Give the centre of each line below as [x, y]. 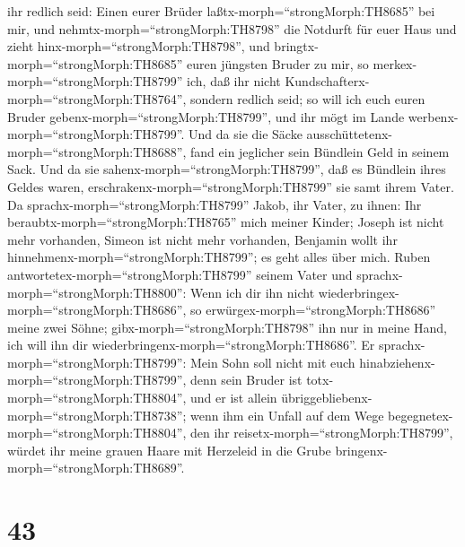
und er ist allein [234, 398]
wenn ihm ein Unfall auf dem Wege [287, 415]
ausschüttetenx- [349, 134]
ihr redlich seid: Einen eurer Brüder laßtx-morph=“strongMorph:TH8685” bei [221, 11]
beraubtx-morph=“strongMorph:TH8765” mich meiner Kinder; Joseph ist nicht [226, 222]
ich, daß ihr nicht [234, 81]
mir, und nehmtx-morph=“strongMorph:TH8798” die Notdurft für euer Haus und [232, 28]
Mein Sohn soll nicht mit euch [273, 362]
